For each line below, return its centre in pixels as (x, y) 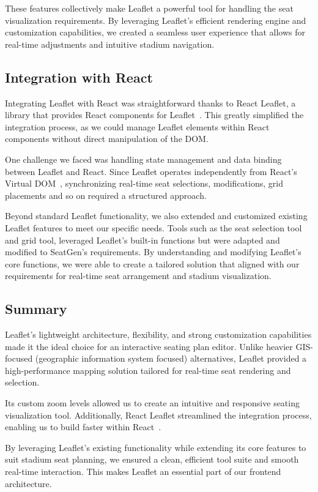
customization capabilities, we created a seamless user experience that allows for (155, 32)
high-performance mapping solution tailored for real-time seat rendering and (148, 370)
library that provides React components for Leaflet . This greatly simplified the (154, 115)
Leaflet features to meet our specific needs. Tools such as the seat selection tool (153, 227)
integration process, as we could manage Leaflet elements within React (137, 126)
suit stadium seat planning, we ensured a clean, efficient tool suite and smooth (152, 459)
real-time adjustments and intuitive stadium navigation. (110, 44)
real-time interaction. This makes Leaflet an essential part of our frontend (143, 471)
